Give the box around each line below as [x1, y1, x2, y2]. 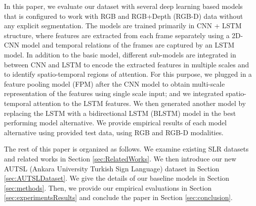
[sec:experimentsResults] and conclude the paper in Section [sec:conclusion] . [4, 192, 233, 203]
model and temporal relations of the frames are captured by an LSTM [21, 40, 235, 50]
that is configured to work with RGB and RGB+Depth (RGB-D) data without [4, 10, 243, 21]
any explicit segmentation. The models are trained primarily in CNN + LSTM [4, 20, 242, 31]
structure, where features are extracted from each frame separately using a [4, 30, 230, 40]
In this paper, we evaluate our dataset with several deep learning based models [4, 1, 243, 11]
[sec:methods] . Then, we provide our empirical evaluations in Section [4, 182, 212, 193]
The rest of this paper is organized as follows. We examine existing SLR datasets [4, 144, 249, 154]
